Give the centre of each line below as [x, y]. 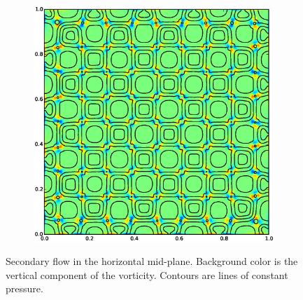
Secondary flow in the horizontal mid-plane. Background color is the [152, 261]
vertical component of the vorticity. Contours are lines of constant [147, 274]
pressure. [24, 288]
